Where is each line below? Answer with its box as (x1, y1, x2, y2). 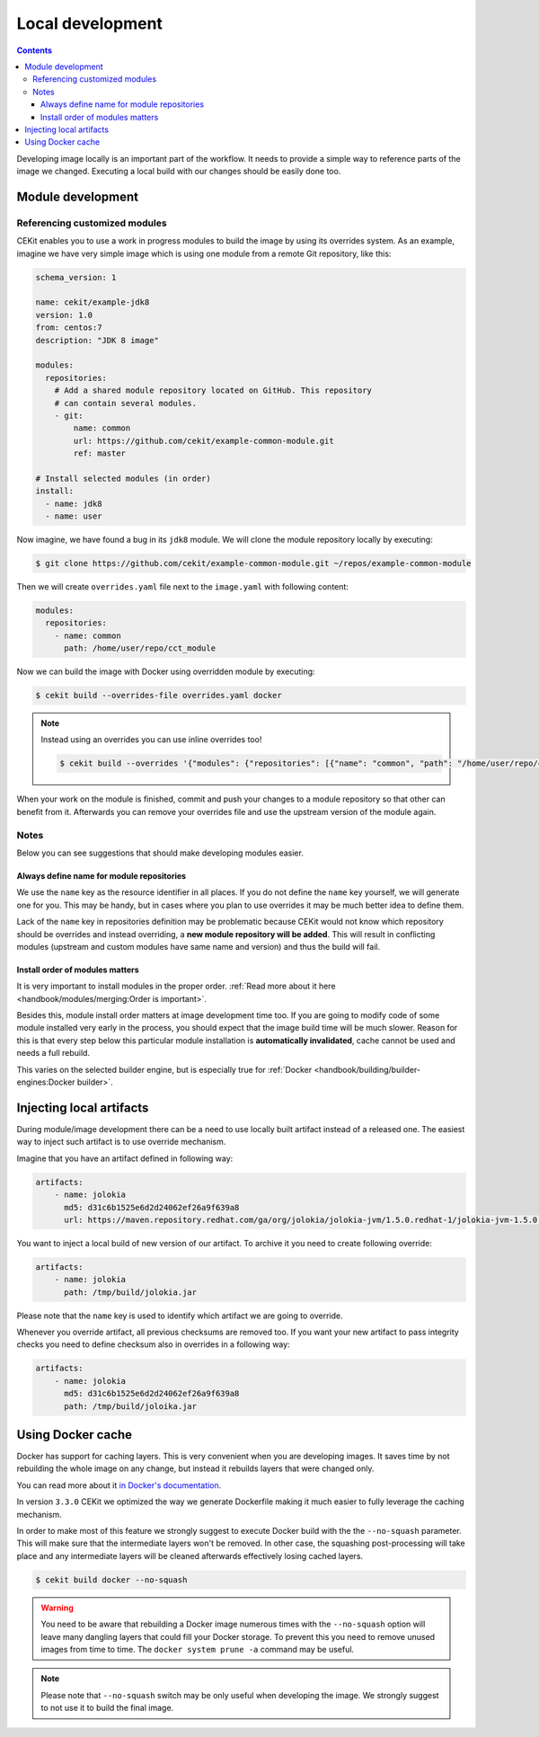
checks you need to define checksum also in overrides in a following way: (16, 1339, 291, 1350)
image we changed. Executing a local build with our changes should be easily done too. (16, 166, 341, 177)
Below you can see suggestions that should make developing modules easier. (16, 847, 305, 858)
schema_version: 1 (35, 272, 117, 282)
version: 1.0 (35, 310, 93, 320)
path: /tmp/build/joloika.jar (64, 1401, 198, 1411)
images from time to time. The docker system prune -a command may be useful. (40, 1644, 355, 1654)
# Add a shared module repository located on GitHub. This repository (54, 386, 373, 395)
